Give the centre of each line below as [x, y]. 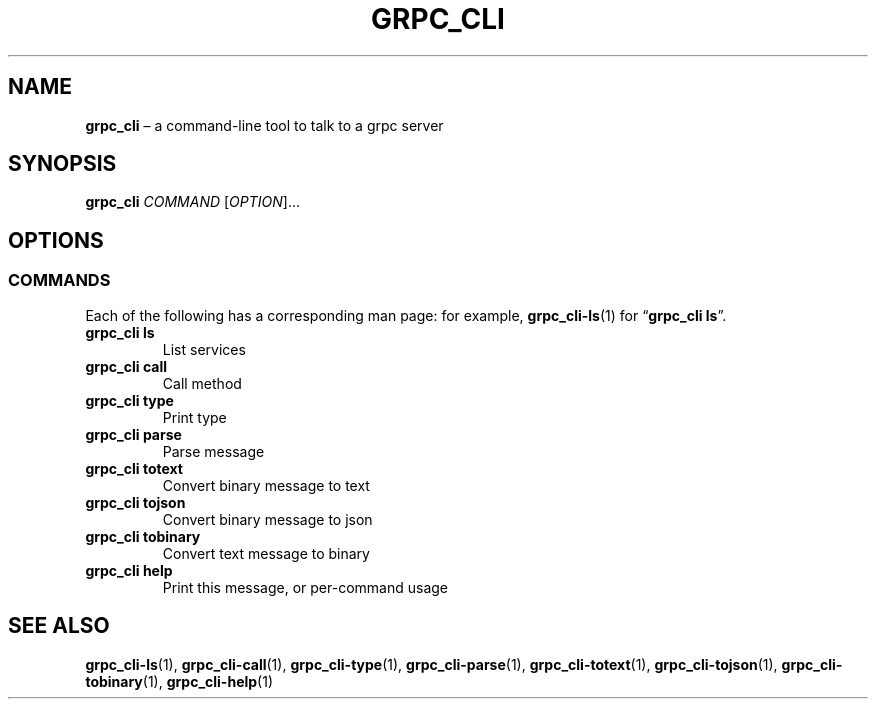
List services [204, 349]
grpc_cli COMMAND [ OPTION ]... [193, 202]
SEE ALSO [59, 626]
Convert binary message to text [266, 485]
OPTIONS [56, 240]
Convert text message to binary [266, 553]
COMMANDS [59, 280]
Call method [202, 383]
